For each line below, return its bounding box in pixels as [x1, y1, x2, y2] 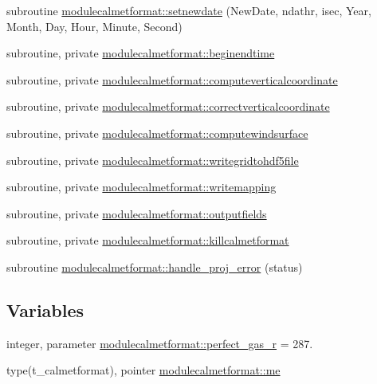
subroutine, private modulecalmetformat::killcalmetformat [6, 232, 289, 249]
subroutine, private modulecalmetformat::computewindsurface [6, 124, 308, 141]
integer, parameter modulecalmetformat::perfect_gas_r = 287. [6, 335, 313, 351]
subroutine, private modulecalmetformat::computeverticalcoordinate [6, 71, 338, 88]
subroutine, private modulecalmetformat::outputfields [6, 205, 267, 221]
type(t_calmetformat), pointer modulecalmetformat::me [6, 362, 281, 378]
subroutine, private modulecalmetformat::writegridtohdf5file [6, 151, 299, 168]
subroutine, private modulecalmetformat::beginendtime [6, 45, 275, 61]
